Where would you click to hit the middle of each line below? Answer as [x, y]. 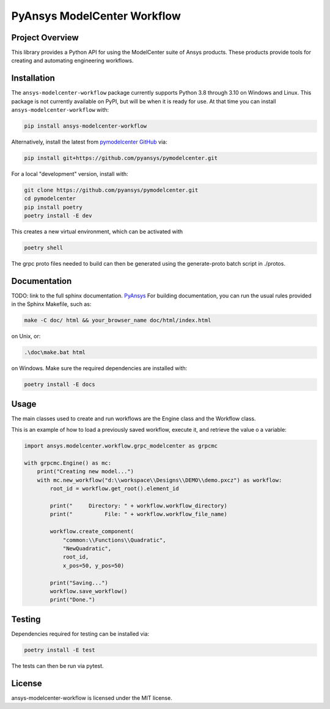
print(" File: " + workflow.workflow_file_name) [138, 514]
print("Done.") [73, 600]
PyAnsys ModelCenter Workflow [96, 16]
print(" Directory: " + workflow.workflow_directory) [138, 506]
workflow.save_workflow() [89, 591]
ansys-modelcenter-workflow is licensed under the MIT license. [92, 698]
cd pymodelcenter [50, 199]
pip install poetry [53, 207]
